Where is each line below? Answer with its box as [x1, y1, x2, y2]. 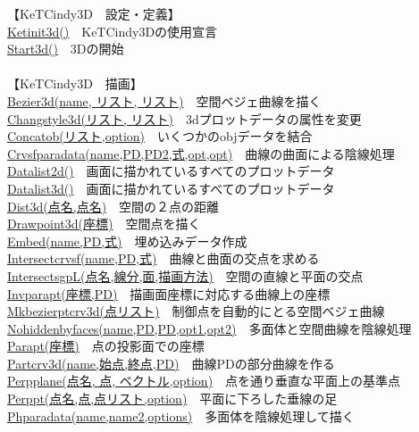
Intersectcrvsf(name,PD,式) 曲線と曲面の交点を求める [7, 249, 320, 268]
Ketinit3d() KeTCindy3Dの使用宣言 [7, 21, 218, 40]
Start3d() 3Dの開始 [7, 39, 124, 58]
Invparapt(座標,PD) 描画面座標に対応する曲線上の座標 [7, 284, 331, 303]
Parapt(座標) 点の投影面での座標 [7, 336, 205, 355]
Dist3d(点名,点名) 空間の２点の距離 [7, 196, 220, 215]
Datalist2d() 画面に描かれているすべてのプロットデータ [7, 162, 335, 180]
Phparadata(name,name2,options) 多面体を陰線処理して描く [7, 406, 355, 425]
